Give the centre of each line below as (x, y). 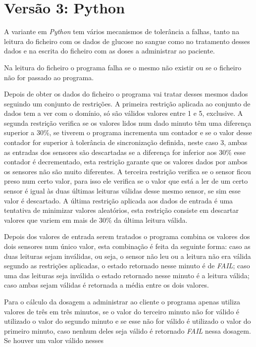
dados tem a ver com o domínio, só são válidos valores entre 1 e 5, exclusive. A (124, 113)
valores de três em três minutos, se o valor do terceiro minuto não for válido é (122, 311)
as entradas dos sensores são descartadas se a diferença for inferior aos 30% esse (125, 152)
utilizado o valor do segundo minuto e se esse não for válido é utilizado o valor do (128, 321)
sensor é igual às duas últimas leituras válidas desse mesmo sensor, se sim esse (122, 191)
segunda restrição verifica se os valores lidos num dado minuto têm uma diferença (128, 123)
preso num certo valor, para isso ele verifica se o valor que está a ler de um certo (126, 181)
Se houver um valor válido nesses (54, 340)
